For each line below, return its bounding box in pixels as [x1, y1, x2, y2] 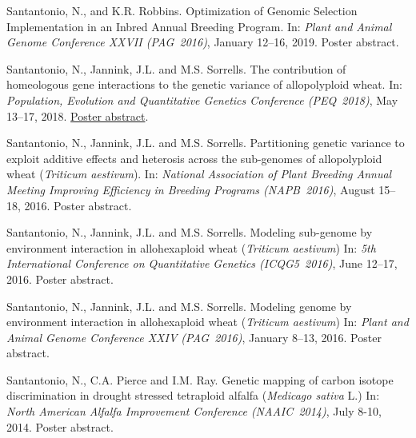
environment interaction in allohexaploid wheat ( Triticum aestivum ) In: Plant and [6, 313, 409, 330]
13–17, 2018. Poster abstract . [6, 107, 149, 124]
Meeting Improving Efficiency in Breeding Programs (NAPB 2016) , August [6, 181, 375, 197]
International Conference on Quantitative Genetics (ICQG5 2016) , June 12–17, [6, 255, 398, 272]
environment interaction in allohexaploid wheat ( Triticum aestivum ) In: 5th [6, 239, 376, 256]
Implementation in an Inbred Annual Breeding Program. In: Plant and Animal [6, 18, 392, 34]
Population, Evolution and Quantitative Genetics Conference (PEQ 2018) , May [6, 91, 398, 108]
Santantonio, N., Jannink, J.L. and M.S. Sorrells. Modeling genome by [6, 297, 352, 314]
